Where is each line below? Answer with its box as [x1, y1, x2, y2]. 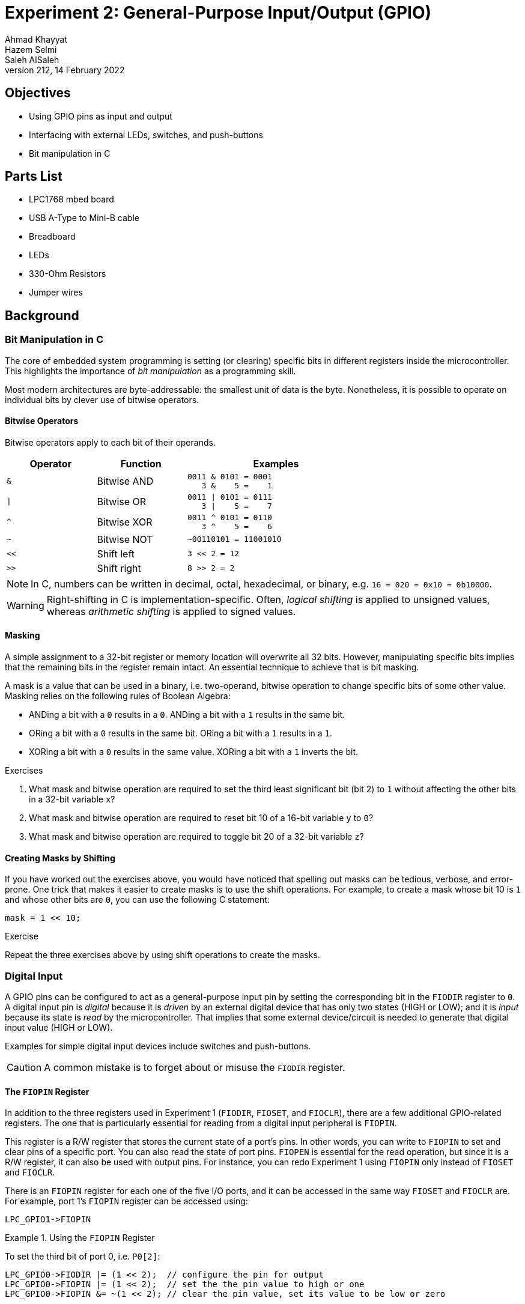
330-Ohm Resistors [29, 268, 106, 279]
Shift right [97, 562, 141, 574]
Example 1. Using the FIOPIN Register [5, 1233, 155, 1243]
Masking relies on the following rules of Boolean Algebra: [5, 691, 231, 702]
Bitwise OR [97, 495, 147, 508]
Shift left [97, 547, 135, 560]
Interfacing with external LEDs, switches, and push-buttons [29, 129, 263, 140]
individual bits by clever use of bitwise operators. [5, 394, 199, 405]
